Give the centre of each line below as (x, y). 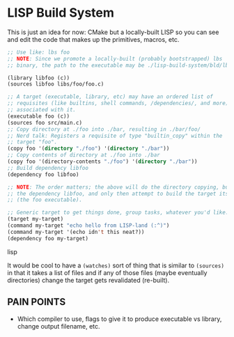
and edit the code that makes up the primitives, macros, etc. (93, 39)
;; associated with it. (42, 110)
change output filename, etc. (58, 326)
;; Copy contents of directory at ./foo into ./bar (84, 155)
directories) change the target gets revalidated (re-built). (88, 280)
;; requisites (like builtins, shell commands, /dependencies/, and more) (118, 103)
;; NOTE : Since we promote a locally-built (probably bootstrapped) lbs (115, 58)
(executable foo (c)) (39, 116)
